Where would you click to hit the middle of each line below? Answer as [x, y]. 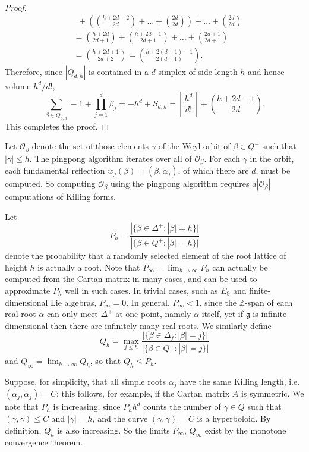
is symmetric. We [272, 393]
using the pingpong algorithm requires [180, 183]
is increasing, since [87, 407]
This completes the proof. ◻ [57, 126]
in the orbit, [272, 158]
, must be [273, 170]
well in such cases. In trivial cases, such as [141, 290]
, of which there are [213, 170]
